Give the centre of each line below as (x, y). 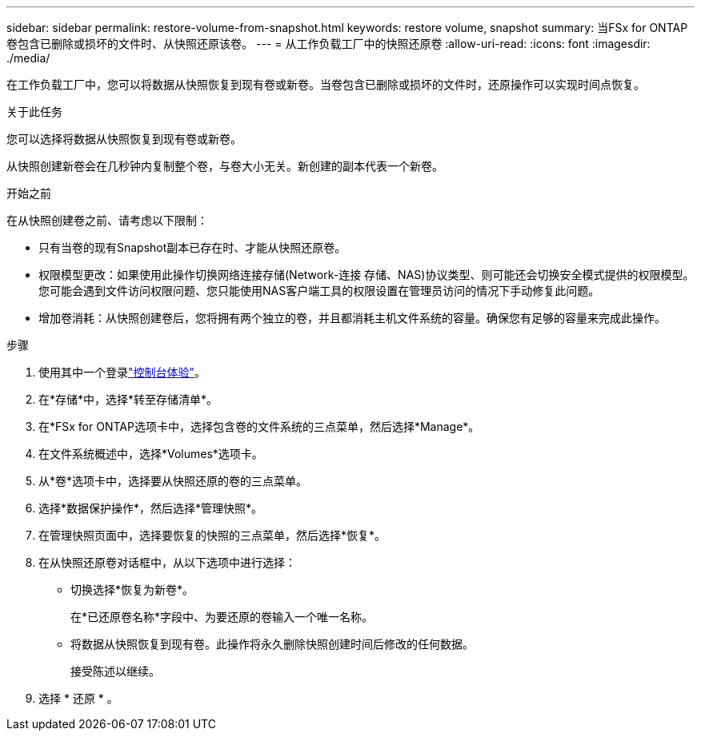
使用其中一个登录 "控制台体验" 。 (122, 372)
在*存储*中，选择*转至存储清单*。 (128, 399)
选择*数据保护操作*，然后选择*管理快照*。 (151, 508)
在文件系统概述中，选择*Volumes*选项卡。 (151, 454)
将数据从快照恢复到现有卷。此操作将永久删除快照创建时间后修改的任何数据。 (272, 644)
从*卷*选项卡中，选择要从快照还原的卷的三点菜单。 (173, 481)
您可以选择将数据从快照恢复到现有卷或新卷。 (124, 139)
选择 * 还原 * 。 (78, 698)
